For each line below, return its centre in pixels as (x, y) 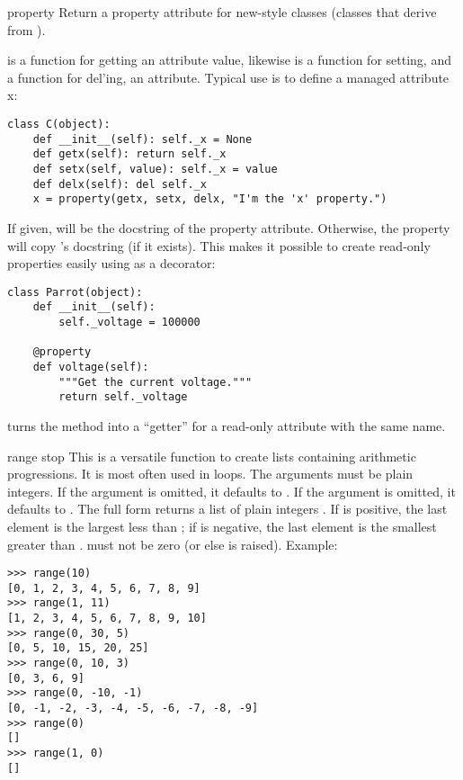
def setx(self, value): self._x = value (155, 169)
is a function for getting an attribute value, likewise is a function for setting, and (229, 60)
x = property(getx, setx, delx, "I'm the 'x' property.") (210, 199)
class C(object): (59, 124)
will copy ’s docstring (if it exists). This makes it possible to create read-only (219, 245)
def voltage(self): (91, 367)
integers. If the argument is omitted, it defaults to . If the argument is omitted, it (231, 491)
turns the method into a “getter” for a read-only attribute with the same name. (227, 425)
